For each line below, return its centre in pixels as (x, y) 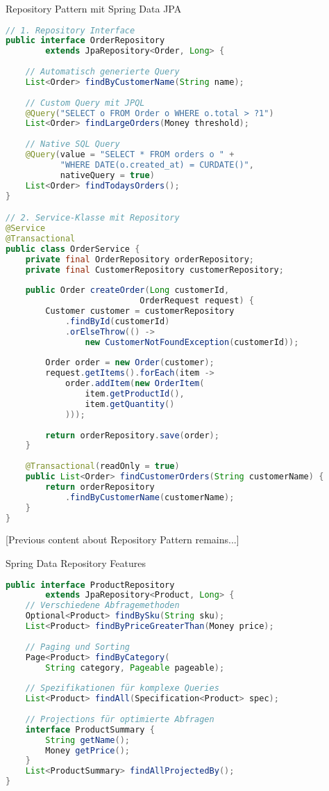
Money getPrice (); (87, 750)
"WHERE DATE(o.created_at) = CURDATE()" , (157, 165)
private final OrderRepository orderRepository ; (140, 259)
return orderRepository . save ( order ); (132, 435)
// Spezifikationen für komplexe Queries (122, 688)
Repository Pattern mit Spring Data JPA (94, 8)
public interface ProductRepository (90, 585)
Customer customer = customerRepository (140, 311)
